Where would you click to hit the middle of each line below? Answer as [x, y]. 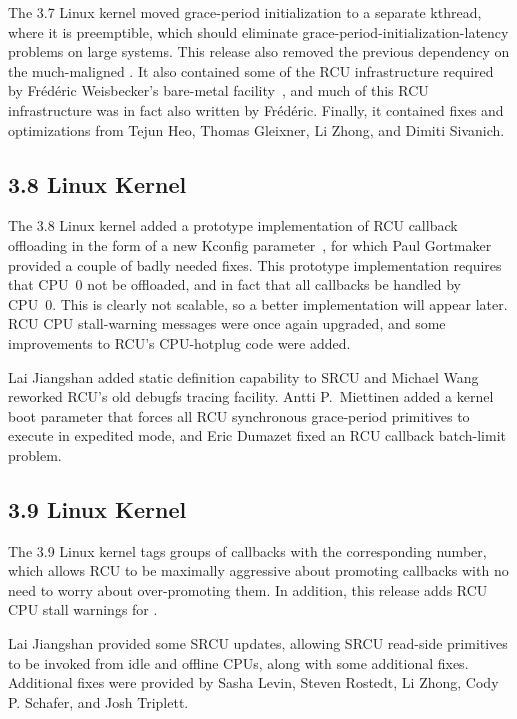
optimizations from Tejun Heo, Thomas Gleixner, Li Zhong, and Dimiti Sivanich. [256, 129]
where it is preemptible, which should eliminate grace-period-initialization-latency [258, 31]
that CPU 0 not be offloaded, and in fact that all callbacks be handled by [234, 284]
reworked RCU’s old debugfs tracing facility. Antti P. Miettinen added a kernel [251, 396]
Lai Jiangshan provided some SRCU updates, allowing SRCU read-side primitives [258, 643]
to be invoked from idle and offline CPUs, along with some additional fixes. [238, 662]
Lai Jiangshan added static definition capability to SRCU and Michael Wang [243, 376]
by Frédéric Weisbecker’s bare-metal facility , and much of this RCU [218, 90]
